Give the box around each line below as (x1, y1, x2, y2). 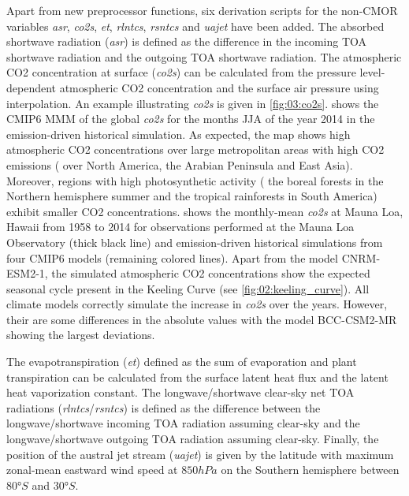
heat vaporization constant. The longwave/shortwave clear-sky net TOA (6, 384, 355, 401)
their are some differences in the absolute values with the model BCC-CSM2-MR (6, 311, 397, 327)
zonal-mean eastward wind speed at (6, 461, 178, 478)
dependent (6, 79, 57, 95)
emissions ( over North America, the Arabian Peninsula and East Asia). (6, 156, 353, 173)
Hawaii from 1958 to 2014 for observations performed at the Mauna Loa (6, 218, 355, 235)
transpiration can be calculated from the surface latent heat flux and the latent (6, 368, 389, 385)
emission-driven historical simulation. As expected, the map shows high (6, 125, 351, 142)
